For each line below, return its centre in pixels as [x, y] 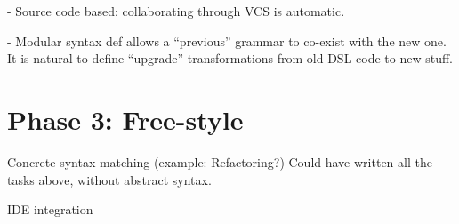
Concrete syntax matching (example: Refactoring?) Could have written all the [220, 161]
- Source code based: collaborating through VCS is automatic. [176, 11]
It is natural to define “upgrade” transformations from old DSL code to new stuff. [230, 58]
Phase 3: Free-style [125, 119]
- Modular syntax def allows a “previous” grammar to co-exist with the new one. [227, 40]
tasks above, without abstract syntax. [109, 179]
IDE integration [50, 209]
